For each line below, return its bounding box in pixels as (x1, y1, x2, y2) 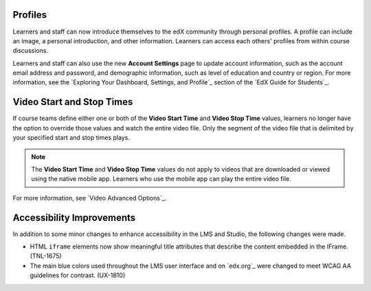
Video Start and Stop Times (12, 96, 133, 108)
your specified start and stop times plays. (12, 134, 131, 142)
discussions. (12, 47, 48, 55)
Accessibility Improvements (12, 211, 136, 223)
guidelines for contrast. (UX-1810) (30, 271, 126, 279)
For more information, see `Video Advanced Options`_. (12, 194, 167, 202)
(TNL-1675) (30, 252, 62, 260)
